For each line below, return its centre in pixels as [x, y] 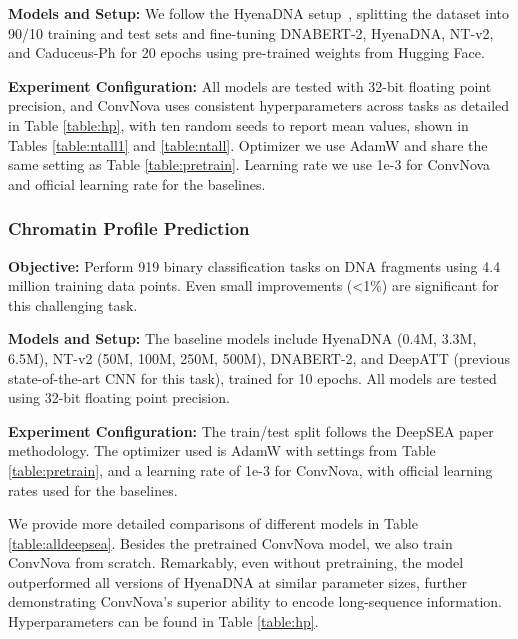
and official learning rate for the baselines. [137, 183]
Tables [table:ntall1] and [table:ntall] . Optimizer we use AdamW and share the [248, 144]
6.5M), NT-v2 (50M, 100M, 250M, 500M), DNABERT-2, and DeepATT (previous [259, 357]
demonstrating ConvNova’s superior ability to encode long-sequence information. [255, 601]
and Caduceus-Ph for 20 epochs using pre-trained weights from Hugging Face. [246, 52]
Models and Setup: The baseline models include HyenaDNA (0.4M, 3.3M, [242, 338]
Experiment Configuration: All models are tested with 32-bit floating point [250, 85]
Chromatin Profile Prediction [129, 228]
